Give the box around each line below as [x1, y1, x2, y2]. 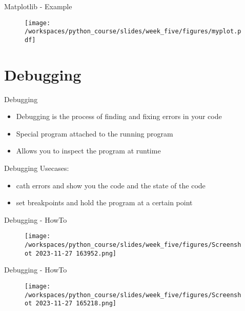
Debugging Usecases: [4, 163, 69, 173]
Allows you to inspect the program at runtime [16, 145, 161, 156]
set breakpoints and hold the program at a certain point [16, 197, 193, 208]
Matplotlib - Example [4, 1, 72, 11]
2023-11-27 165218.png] [35, 300, 116, 307]
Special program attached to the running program [16, 128, 173, 139]
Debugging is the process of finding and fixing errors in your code [16, 111, 222, 122]
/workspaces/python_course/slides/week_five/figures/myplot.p [25, 28, 241, 35]
